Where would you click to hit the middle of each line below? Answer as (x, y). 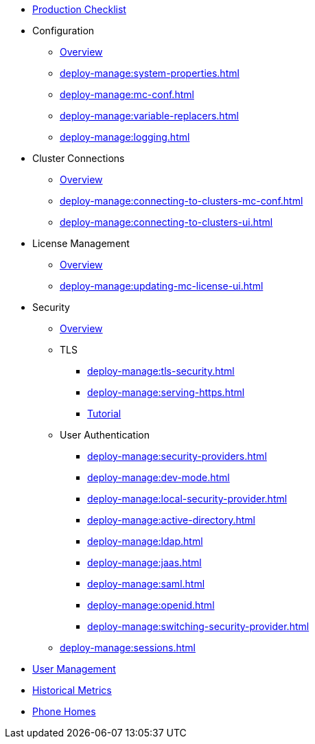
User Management (74, 669)
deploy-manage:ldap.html (145, 541)
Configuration (63, 31)
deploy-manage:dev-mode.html (159, 477)
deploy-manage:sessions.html (128, 648)
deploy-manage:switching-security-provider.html (198, 626)
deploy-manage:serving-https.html (166, 392)
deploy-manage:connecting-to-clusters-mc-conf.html (182, 201)
